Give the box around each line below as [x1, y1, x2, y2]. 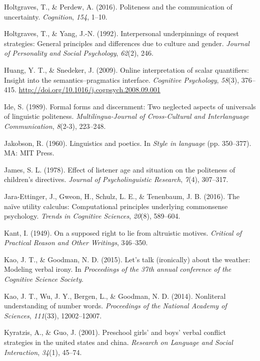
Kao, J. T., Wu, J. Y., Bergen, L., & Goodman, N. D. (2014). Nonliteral [4, 290, 226, 301]
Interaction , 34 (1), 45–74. [4, 346, 82, 357]
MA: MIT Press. [4, 147, 54, 158]
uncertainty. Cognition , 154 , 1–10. [4, 11, 107, 22]
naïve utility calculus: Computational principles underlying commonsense [4, 201, 228, 211]
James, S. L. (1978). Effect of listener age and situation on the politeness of [4, 164, 235, 174]
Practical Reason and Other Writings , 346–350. [4, 237, 148, 248]
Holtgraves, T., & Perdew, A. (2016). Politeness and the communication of [4, 2, 232, 12]
